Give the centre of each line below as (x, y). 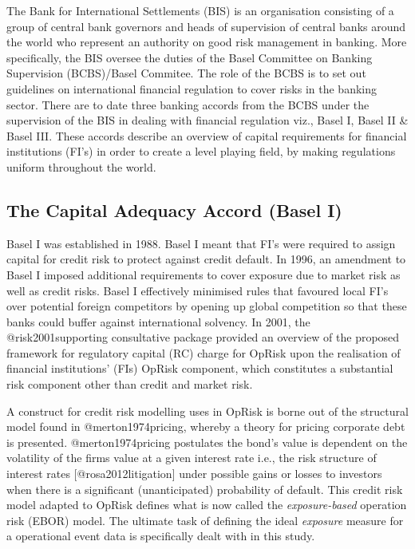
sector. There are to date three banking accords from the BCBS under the (188, 104)
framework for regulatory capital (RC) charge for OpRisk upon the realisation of (204, 352)
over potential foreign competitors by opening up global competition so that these (207, 306)
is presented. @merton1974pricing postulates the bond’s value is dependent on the (207, 442)
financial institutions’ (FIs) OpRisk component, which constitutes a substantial (200, 368)
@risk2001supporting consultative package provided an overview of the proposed (203, 337)
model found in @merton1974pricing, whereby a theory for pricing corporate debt (206, 427)
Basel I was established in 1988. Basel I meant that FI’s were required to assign (201, 243)
